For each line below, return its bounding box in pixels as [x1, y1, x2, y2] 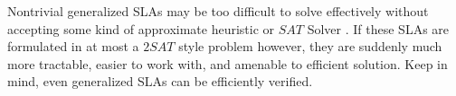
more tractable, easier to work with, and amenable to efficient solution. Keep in [7, 54, 448, 73]
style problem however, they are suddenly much [178, 37, 442, 56]
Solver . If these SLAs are [307, 19, 450, 38]
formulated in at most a [7, 37, 139, 56]
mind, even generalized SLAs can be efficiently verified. [7, 72, 313, 91]
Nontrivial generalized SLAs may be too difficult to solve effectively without [7, 2, 429, 20]
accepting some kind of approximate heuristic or [7, 19, 275, 38]
